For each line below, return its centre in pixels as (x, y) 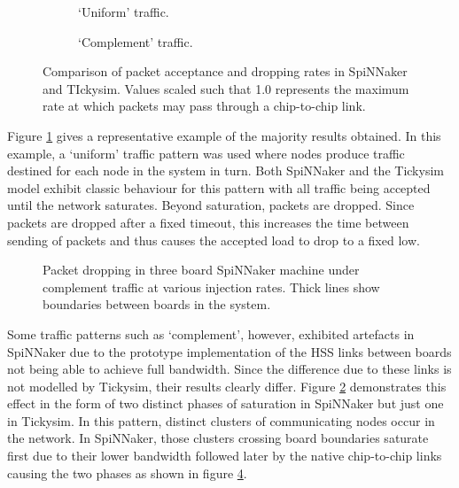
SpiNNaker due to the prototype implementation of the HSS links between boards (229, 351)
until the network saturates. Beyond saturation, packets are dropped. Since (211, 205)
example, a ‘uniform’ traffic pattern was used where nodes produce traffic (206, 153)
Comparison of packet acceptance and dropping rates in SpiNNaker (225, 71)
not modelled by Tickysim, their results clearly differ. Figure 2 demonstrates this (227, 386)
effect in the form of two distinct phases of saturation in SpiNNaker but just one (226, 403)
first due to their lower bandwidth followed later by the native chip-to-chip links (225, 456)
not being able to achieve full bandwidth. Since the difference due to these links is (229, 369)
